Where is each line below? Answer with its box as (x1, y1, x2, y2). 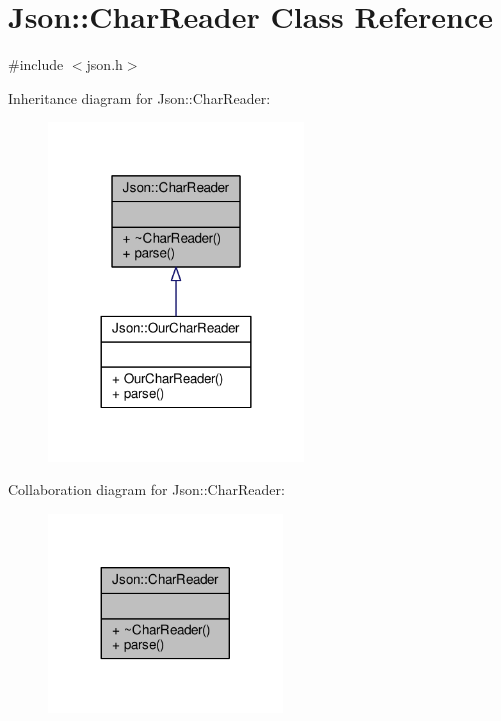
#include (8, 54, 64, 75)
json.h (86, 54, 123, 75)
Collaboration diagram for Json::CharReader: (8, 479, 285, 500)
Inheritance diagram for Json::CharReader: (8, 87, 271, 108)
